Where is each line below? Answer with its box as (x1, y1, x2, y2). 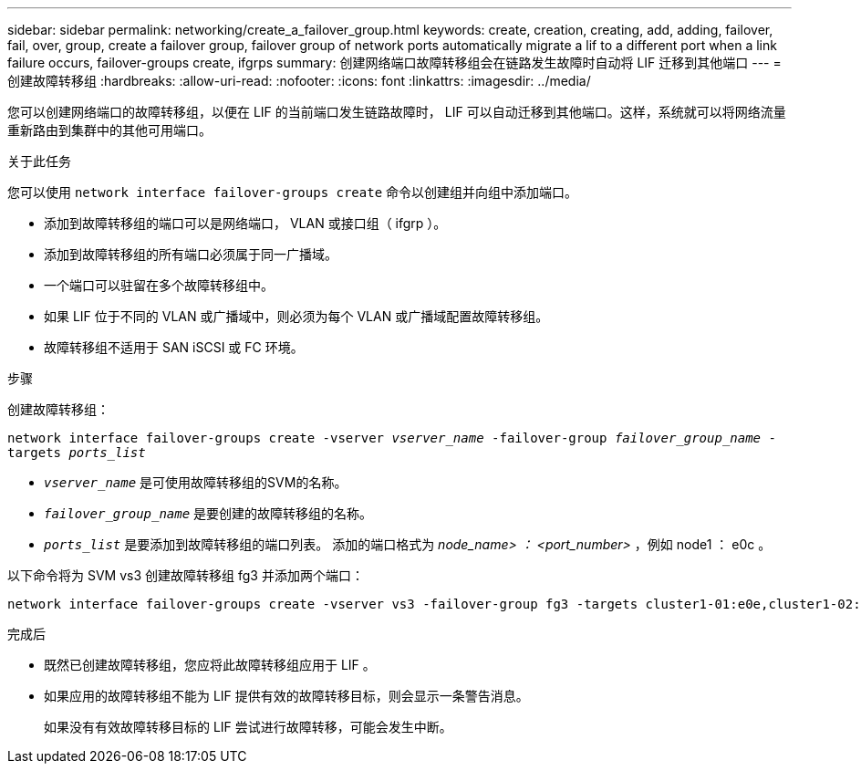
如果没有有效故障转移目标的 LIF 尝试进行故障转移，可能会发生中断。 (44, 719, 452, 735)
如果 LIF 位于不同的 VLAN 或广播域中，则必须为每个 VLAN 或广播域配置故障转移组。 (44, 308, 549, 324)
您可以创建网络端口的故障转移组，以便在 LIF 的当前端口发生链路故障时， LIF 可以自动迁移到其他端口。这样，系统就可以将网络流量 (7, 104, 786, 120)
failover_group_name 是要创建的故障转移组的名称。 (44, 505, 373, 521)
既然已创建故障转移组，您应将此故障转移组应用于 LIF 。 (44, 657, 376, 672)
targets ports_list (7, 445, 146, 460)
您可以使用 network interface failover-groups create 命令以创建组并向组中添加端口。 (7, 184, 578, 200)
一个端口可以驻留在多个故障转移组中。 (44, 277, 274, 293)
